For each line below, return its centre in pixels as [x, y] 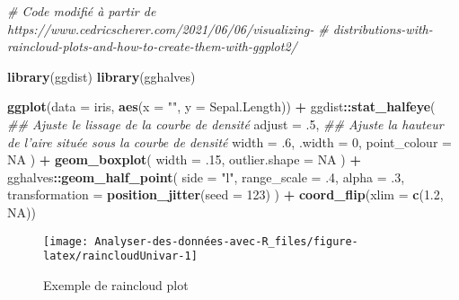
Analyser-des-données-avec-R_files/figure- [226, 241]
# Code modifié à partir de [82, 11]
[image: [66, 241]
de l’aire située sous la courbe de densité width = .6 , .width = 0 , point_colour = [229, 141]
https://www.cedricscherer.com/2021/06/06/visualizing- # [168, 28]
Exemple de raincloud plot [116, 284]
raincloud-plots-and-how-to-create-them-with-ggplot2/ [152, 46]
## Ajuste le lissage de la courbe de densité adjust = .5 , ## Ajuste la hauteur [225, 124]
